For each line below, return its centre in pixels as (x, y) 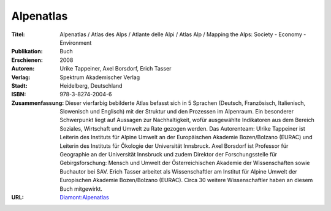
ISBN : (19, 94)
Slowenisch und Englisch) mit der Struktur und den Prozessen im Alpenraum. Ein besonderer (177, 112)
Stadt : (19, 85)
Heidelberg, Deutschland (91, 85)
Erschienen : (27, 60)
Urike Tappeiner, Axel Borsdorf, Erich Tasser (116, 69)
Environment (76, 42)
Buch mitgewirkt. (81, 189)
